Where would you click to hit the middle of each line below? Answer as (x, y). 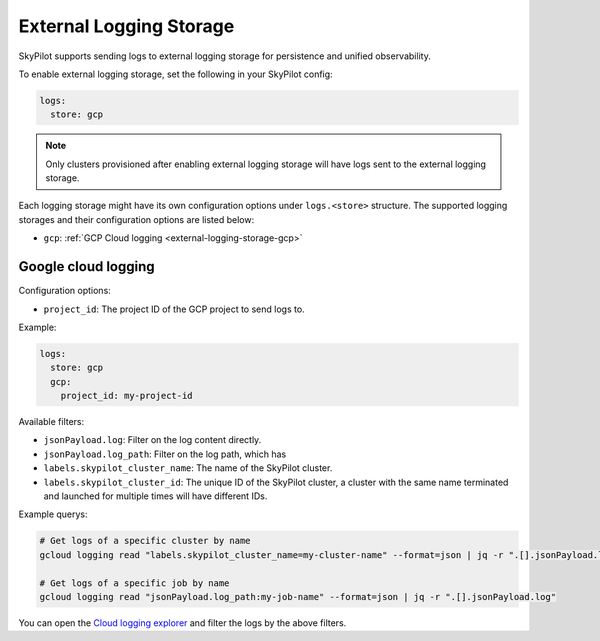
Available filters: (51, 422)
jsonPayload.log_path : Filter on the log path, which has (165, 454)
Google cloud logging (86, 266)
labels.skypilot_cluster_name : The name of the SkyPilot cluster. (188, 468)
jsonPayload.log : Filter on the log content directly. (152, 440)
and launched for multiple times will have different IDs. (155, 496)
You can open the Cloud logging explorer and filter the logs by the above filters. (182, 622)
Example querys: (53, 514)
